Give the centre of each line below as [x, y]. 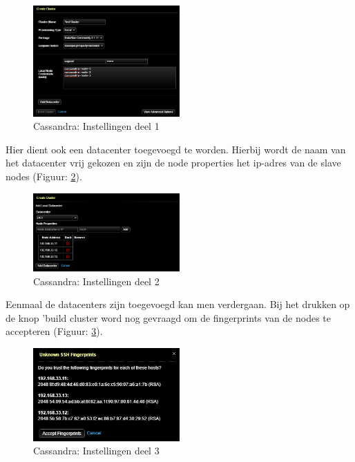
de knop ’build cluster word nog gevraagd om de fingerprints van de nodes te [169, 317]
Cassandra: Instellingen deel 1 [96, 126]
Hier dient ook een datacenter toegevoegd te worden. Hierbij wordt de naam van [176, 149]
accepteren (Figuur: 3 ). [54, 331]
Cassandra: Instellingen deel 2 [96, 281]
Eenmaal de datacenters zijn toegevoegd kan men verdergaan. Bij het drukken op [178, 304]
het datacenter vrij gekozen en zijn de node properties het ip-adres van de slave [173, 163]
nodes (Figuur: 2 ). [44, 176]
